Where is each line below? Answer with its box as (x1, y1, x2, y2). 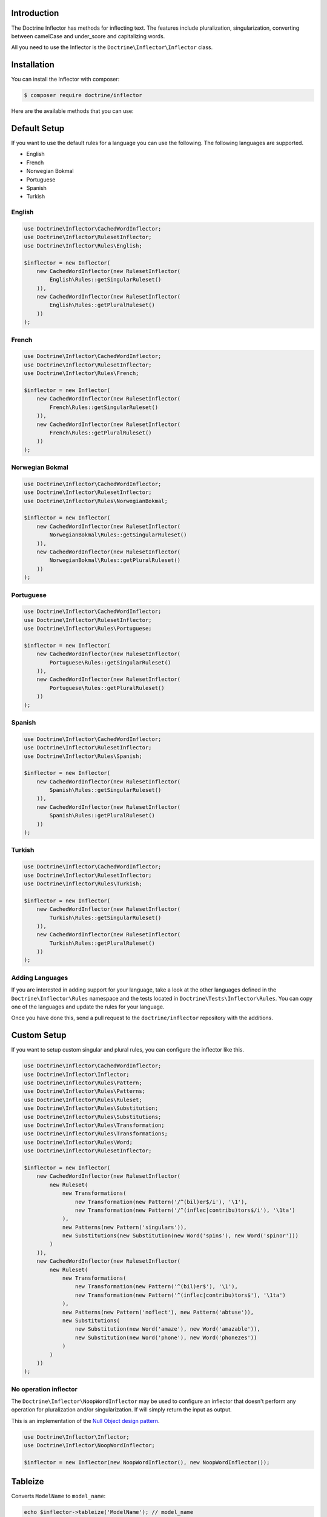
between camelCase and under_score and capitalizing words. (11, 32, 165, 39)
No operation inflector (11, 1385, 78, 1393)
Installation (11, 59, 54, 70)
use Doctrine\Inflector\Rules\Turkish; (24, 880, 142, 887)
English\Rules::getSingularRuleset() (49, 276, 162, 283)
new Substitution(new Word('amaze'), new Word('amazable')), (74, 1326, 260, 1333)
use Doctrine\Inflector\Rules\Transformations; (24, 1130, 168, 1137)
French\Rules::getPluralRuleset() (49, 429, 152, 436)
